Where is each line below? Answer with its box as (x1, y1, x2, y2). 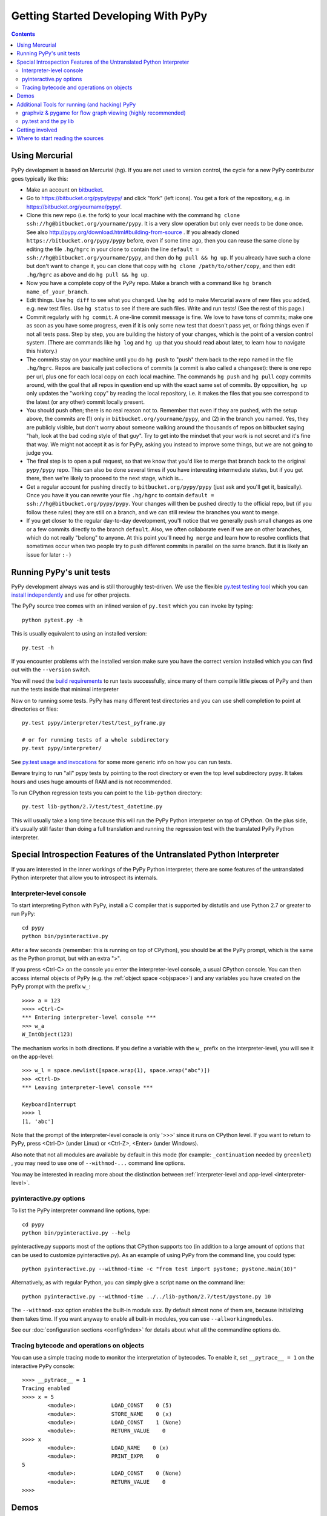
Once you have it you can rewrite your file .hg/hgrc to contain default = (26, 491, 214, 498)
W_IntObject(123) (22, 1031, 73, 1038)
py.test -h (22, 644, 54, 651)
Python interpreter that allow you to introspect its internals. (11, 874, 158, 881)
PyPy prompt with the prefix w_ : (11, 983, 91, 990)
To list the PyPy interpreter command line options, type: (11, 1207, 151, 1214)
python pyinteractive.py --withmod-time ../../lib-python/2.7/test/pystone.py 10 (22, 1293, 271, 1300)
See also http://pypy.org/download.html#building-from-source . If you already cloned (26, 228, 239, 236)
